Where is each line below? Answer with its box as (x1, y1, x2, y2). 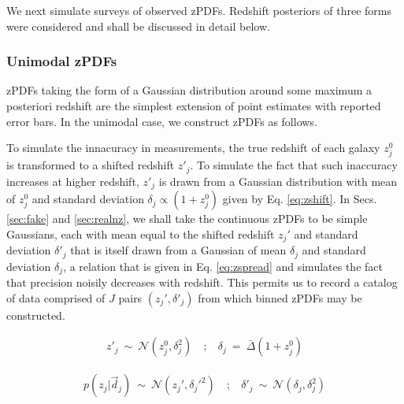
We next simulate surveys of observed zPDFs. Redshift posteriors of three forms (6, 2, 391, 18)
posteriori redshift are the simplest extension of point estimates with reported (6, 98, 381, 113)
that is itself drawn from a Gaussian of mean (70, 242, 287, 258)
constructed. (6, 306, 65, 323)
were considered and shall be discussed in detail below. (6, 17, 270, 34)
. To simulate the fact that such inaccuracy (190, 157, 398, 173)
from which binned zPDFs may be (198, 289, 362, 306)
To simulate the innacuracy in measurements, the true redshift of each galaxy (6, 139, 380, 156)
